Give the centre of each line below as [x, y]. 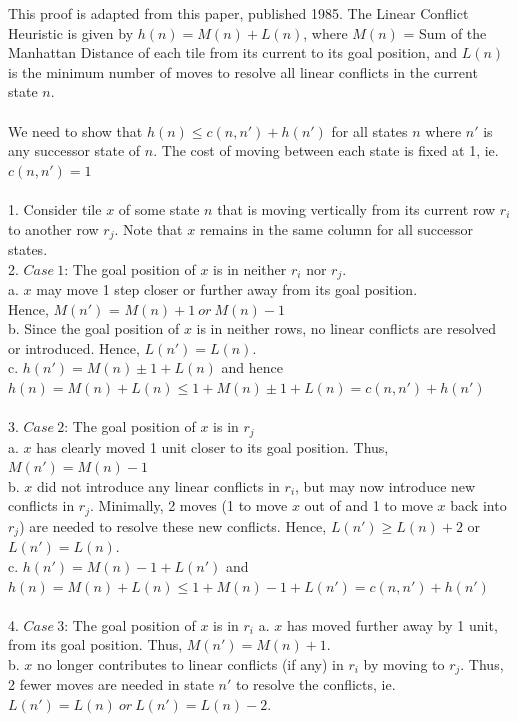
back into [478, 505]
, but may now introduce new [385, 485]
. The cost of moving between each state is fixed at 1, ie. [326, 150]
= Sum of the [445, 32]
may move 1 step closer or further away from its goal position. [227, 289]
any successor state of [74, 150]
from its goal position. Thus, [95, 644]
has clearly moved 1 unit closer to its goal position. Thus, [212, 446]
